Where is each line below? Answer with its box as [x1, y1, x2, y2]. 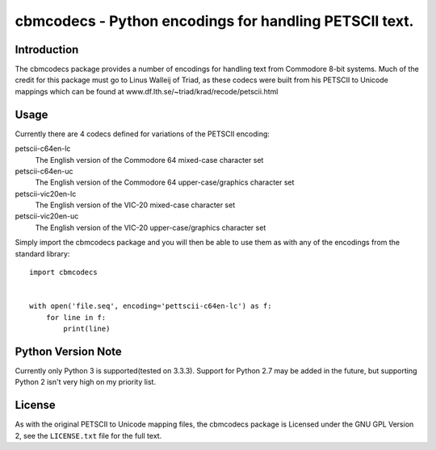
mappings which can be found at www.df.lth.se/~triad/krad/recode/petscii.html [15, 86, 279, 96]
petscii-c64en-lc [15, 144, 71, 153]
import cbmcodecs [29, 268, 98, 277]
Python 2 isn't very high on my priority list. [15, 377, 157, 387]
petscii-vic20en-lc [15, 189, 77, 198]
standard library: [15, 248, 70, 258]
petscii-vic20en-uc [15, 211, 79, 221]
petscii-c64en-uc [15, 166, 73, 176]
